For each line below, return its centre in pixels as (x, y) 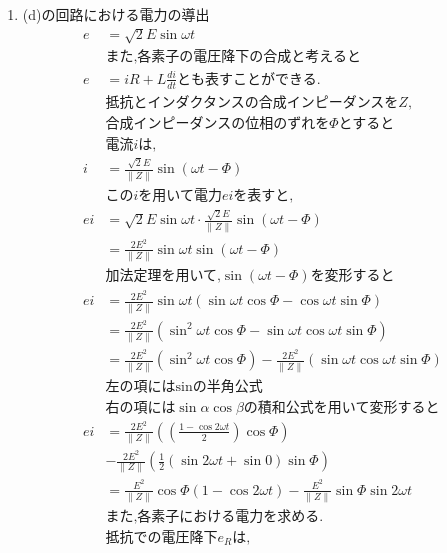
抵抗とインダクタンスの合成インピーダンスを (252, 102)
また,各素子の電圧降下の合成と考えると (233, 57)
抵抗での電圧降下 (161, 537)
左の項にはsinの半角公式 (184, 386)
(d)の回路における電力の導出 (116, 14)
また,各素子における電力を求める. (214, 516)
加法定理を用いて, (163, 276)
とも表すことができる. (248, 79)
